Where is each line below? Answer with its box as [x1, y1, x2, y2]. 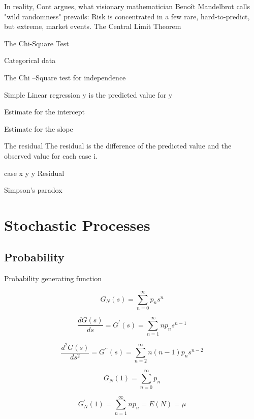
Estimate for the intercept [4, 106, 85, 117]
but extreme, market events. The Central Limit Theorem [4, 21, 181, 32]
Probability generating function [4, 273, 102, 284]
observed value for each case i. [4, 150, 98, 161]
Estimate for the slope [4, 123, 73, 134]
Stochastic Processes [4, 214, 150, 235]
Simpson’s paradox [4, 185, 62, 195]
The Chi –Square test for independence [4, 72, 126, 82]
